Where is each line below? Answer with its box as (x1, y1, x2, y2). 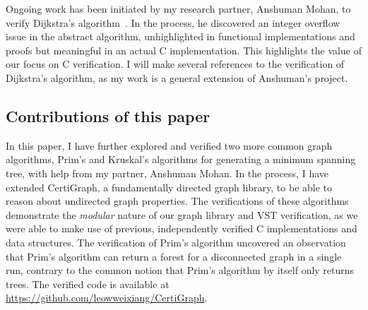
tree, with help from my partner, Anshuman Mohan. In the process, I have (6, 165, 328, 180)
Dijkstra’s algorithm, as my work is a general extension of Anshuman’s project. (6, 70, 348, 85)
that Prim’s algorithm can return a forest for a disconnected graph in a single (6, 249, 342, 263)
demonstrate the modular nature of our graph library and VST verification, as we (6, 207, 358, 222)
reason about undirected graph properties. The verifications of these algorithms (6, 193, 349, 208)
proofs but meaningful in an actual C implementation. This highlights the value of (6, 42, 362, 57)
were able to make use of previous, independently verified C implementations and (6, 221, 357, 236)
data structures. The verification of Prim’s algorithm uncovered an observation (6, 234, 346, 249)
